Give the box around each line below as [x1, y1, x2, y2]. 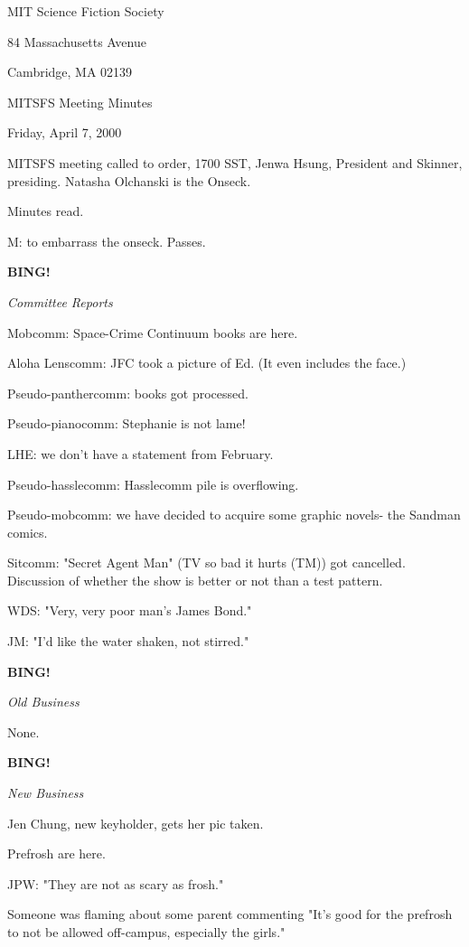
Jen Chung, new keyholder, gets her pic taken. [7, 813, 264, 832]
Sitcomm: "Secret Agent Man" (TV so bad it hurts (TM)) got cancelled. [7, 553, 406, 572]
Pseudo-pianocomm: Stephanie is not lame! [7, 414, 246, 433]
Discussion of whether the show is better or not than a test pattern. [7, 570, 383, 589]
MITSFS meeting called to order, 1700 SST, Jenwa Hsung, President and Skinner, [7, 153, 463, 172]
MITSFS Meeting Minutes [7, 92, 153, 111]
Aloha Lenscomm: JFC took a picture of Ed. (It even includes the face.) [7, 353, 407, 372]
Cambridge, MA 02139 [7, 62, 133, 81]
